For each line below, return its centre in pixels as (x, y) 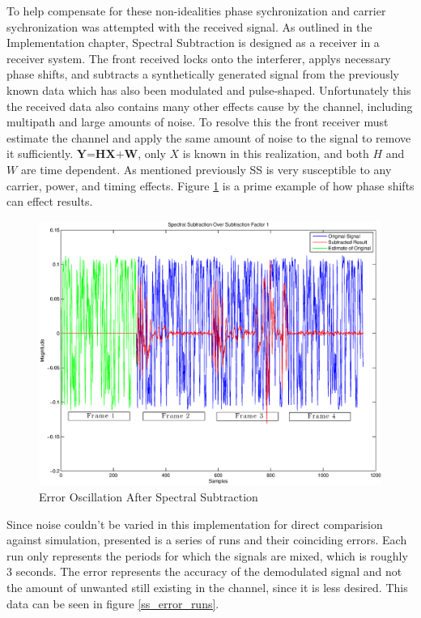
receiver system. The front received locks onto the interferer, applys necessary (199, 58)
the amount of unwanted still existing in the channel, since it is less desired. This (207, 587)
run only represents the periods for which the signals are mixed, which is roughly (207, 555)
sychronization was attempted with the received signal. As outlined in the (189, 26)
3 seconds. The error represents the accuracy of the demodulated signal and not (204, 571)
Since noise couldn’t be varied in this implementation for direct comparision (195, 524)
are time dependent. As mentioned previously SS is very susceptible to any (206, 169)
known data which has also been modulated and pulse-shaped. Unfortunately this (209, 90)
